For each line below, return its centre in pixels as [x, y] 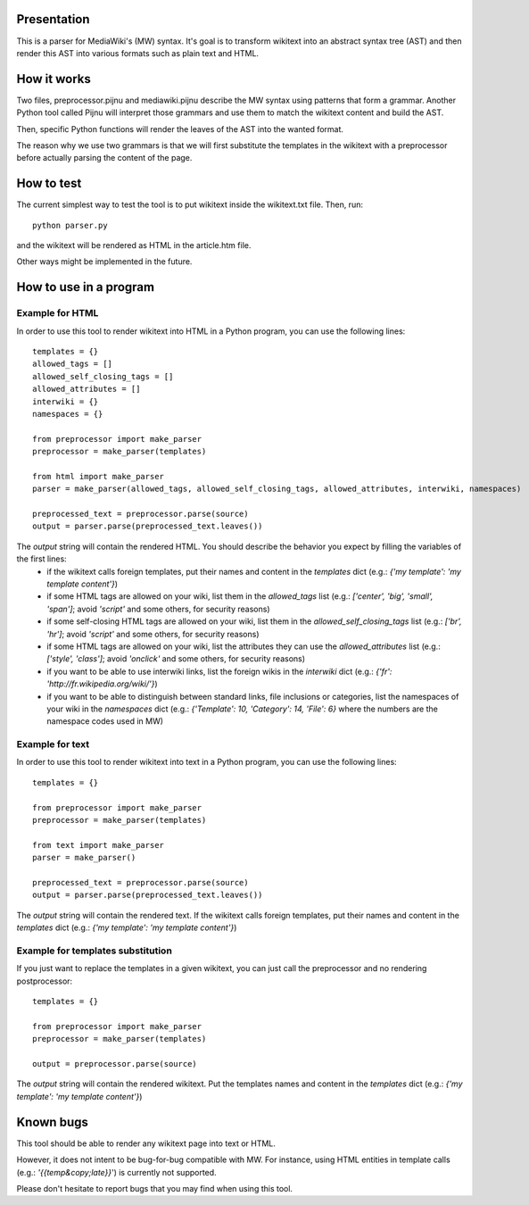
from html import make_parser [99, 476]
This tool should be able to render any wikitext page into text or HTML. [146, 1143]
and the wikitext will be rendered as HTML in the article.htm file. [134, 245]
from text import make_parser [99, 845]
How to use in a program [86, 287]
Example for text [53, 744]
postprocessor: [45, 981]
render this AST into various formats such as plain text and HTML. [137, 53]
